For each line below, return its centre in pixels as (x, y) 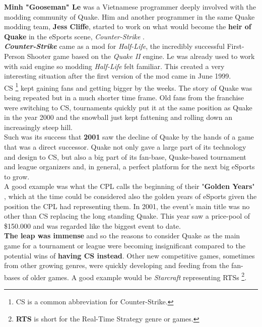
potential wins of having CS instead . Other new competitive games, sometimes (129, 255)
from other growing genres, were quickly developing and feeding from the (117, 265)
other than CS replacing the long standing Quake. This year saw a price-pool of (127, 216)
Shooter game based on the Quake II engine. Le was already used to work (141, 56)
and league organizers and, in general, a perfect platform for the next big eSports (129, 167)
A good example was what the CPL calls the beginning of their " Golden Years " (129, 186)
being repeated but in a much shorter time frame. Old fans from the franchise (124, 97)
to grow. (17, 176)
